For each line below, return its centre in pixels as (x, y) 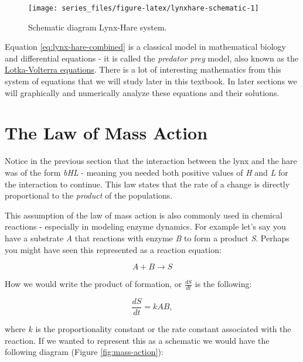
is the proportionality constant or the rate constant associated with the (163, 328)
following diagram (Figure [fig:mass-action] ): (84, 352)
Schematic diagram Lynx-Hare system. (98, 27)
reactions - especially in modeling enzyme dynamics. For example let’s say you (145, 226)
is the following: (223, 284)
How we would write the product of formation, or (93, 284)
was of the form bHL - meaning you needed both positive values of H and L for (147, 172)
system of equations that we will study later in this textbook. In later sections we (151, 81)
